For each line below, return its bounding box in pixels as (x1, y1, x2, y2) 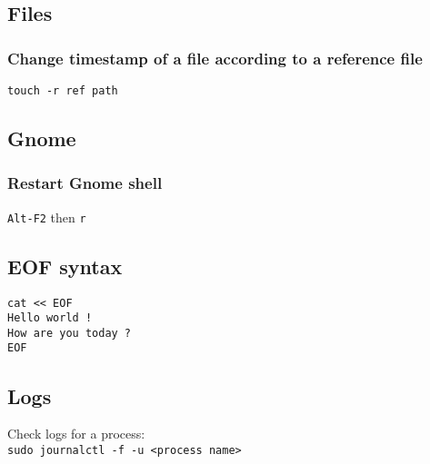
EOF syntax (7, 252, 123, 280)
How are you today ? (7, 326, 132, 340)
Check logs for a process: (7, 424, 145, 443)
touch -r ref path (7, 84, 118, 97)
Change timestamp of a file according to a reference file (7, 46, 423, 69)
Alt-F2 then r (7, 207, 86, 226)
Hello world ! (7, 311, 93, 325)
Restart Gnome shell (7, 172, 163, 194)
